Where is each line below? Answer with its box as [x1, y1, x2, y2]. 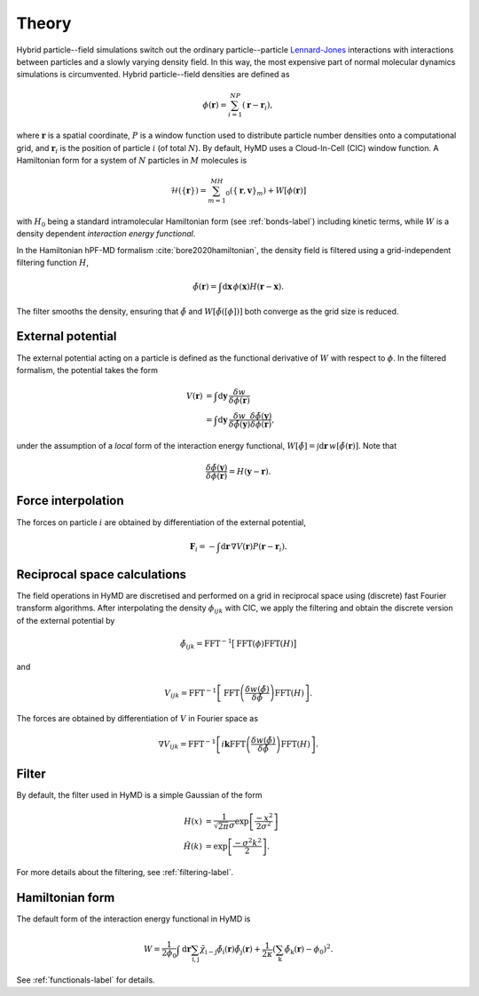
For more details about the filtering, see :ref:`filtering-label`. [16, 867, 234, 878]
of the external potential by [16, 615, 115, 625]
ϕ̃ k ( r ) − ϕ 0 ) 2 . [284, 943, 334, 957]
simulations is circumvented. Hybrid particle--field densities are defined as [16, 69, 290, 80]
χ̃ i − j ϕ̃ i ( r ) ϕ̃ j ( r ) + [200, 944, 261, 957]
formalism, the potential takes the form [16, 364, 159, 375]
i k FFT [221, 738, 247, 749]
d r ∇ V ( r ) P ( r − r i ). [220, 541, 287, 554]
